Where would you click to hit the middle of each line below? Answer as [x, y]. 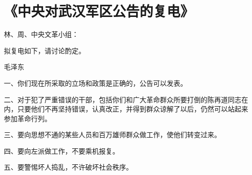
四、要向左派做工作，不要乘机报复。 [62, 151]
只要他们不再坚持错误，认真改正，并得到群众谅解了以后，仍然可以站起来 [133, 109]
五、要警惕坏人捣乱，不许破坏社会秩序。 [68, 167]
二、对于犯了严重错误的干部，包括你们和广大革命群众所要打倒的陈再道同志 [123, 99]
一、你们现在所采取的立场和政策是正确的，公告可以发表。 [95, 83]
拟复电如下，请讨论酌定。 [45, 50]
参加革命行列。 [28, 118]
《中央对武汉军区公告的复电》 [99, 11]
